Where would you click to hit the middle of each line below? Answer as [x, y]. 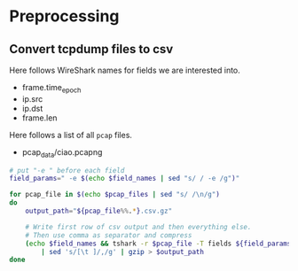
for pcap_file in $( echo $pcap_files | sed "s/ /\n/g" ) [114, 195]
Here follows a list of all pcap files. [71, 135]
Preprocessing [64, 16]
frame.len [39, 118]
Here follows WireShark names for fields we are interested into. [125, 70]
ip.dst [32, 108]
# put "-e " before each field [67, 170]
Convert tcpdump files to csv [91, 49]
